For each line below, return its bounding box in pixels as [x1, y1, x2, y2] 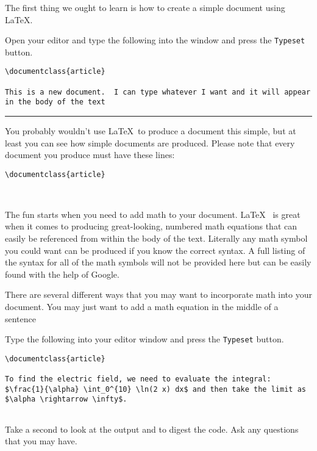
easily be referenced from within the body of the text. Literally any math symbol [5, 232, 308, 244]
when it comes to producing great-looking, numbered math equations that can [5, 220, 297, 233]
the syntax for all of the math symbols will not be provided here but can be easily [5, 256, 312, 269]
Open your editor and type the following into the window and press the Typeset [5, 34, 305, 46]
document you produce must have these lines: [5, 148, 175, 161]
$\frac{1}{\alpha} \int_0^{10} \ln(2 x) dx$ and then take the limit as [5, 384, 306, 394]
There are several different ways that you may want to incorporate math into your [5, 288, 312, 301]
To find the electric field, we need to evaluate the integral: [5, 375, 271, 384]
